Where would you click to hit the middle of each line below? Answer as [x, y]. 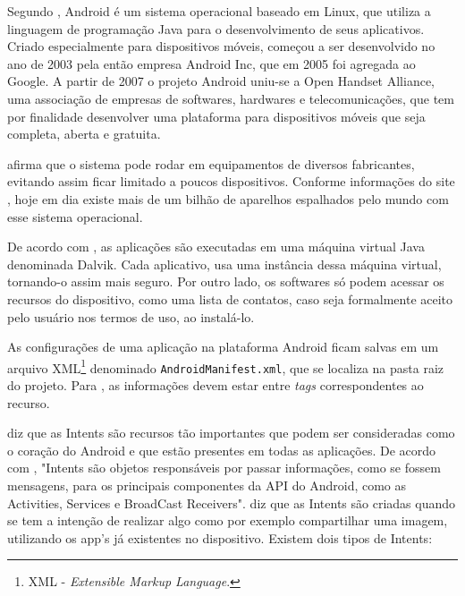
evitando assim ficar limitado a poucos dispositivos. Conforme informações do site [231, 181]
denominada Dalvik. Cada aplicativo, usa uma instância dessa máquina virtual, [224, 264]
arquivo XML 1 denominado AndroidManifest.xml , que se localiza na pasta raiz [226, 366]
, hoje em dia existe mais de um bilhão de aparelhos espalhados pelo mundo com [228, 198]
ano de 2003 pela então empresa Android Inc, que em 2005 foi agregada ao [211, 63]
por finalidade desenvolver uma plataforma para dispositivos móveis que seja [216, 116]
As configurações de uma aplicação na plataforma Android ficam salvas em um [223, 347]
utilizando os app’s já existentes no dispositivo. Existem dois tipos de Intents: [220, 537]
